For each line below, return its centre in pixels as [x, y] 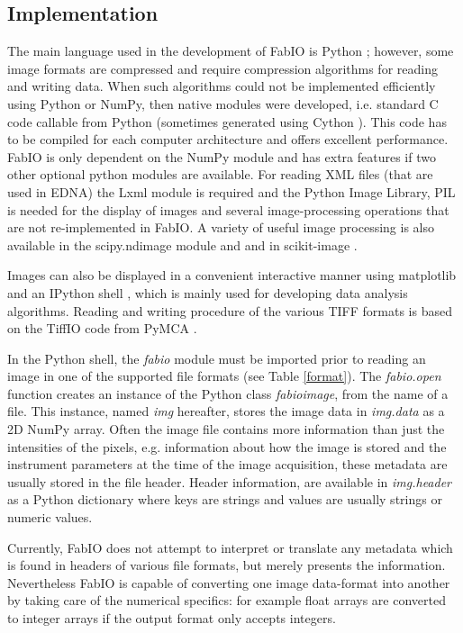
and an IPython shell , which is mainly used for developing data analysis [208, 292]
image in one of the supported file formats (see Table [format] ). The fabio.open [224, 376]
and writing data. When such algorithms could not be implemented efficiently [222, 86]
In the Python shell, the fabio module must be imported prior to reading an [217, 358]
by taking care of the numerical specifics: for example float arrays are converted [227, 600]
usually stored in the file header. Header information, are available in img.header [230, 481]
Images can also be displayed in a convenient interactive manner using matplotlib [232, 275]
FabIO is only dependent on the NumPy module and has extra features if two [222, 156]
